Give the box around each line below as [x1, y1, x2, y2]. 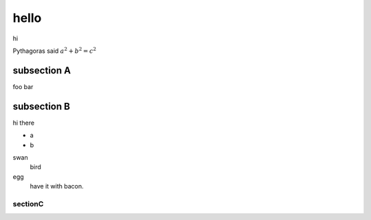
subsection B [12, 100, 70, 112]
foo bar [12, 82, 34, 90]
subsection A [12, 64, 71, 76]
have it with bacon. [30, 182, 84, 191]
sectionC [12, 199, 44, 208]
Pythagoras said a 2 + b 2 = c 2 [12, 46, 96, 55]
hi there [12, 119, 34, 127]
